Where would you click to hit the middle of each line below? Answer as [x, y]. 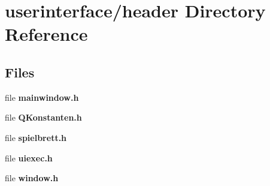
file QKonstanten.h [43, 117]
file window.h [32, 178]
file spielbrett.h [36, 137]
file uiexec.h [29, 157]
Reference [46, 34]
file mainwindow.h [42, 97]
